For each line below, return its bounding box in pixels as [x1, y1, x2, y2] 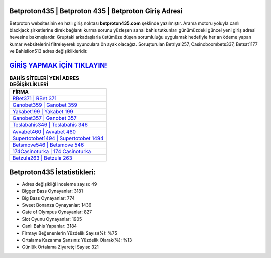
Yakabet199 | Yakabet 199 [12, 108, 73, 115]
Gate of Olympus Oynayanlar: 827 [22, 209, 92, 215]
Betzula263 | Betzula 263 [12, 155, 73, 162]
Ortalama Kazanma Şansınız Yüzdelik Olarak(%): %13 [22, 237, 132, 243]
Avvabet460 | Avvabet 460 [12, 128, 76, 135]
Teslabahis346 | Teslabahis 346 [12, 121, 88, 128]
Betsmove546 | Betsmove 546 [12, 141, 84, 148]
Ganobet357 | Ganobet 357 [12, 115, 77, 122]
